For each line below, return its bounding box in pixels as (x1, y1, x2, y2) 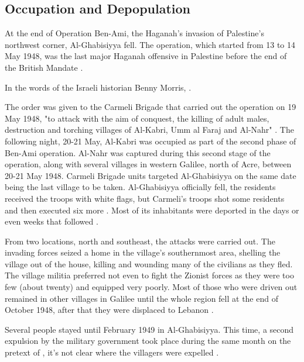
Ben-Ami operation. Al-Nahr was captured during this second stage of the (5, 146, 271, 158)
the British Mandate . (5, 61, 83, 73)
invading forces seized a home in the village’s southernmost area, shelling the (5, 246, 281, 258)
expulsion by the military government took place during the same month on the (5, 335, 291, 347)
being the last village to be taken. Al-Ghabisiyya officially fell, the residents (5, 181, 276, 193)
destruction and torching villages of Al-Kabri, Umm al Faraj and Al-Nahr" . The (5, 123, 294, 136)
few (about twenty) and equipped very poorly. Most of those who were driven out (5, 281, 298, 293)
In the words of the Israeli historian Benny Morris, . (5, 81, 192, 93)
